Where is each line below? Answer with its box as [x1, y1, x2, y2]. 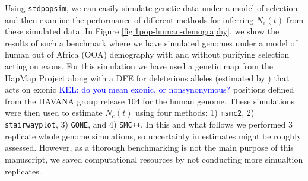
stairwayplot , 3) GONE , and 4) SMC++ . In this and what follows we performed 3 [5, 118, 293, 131]
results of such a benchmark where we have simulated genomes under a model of [5, 36, 297, 49]
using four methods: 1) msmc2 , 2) [135, 106, 255, 119]
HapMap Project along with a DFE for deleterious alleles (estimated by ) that [5, 71, 290, 84]
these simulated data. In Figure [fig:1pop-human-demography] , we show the [5, 25, 280, 37]
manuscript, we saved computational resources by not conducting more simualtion [5, 153, 303, 165]
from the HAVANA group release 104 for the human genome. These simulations [5, 94, 295, 107]
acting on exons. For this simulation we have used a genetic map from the [5, 60, 274, 72]
